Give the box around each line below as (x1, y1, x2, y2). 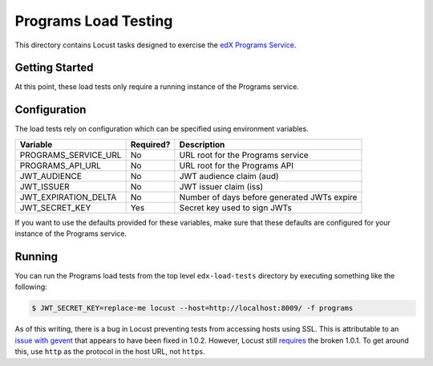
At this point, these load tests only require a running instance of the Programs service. (14, 82, 300, 91)
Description (179, 139, 225, 150)
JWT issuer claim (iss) (179, 181, 264, 192)
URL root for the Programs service (179, 149, 309, 161)
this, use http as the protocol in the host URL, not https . (14, 347, 206, 356)
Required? (130, 139, 171, 150)
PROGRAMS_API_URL (19, 160, 102, 171)
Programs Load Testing (14, 12, 173, 30)
